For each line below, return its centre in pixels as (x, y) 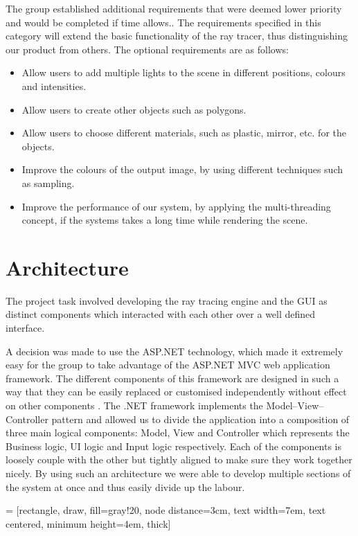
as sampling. (48, 182)
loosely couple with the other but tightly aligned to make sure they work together (179, 459)
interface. (25, 328)
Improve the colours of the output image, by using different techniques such (182, 169)
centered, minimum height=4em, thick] (88, 523)
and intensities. (54, 86)
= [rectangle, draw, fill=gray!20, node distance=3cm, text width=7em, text (166, 510)
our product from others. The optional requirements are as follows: (147, 49)
